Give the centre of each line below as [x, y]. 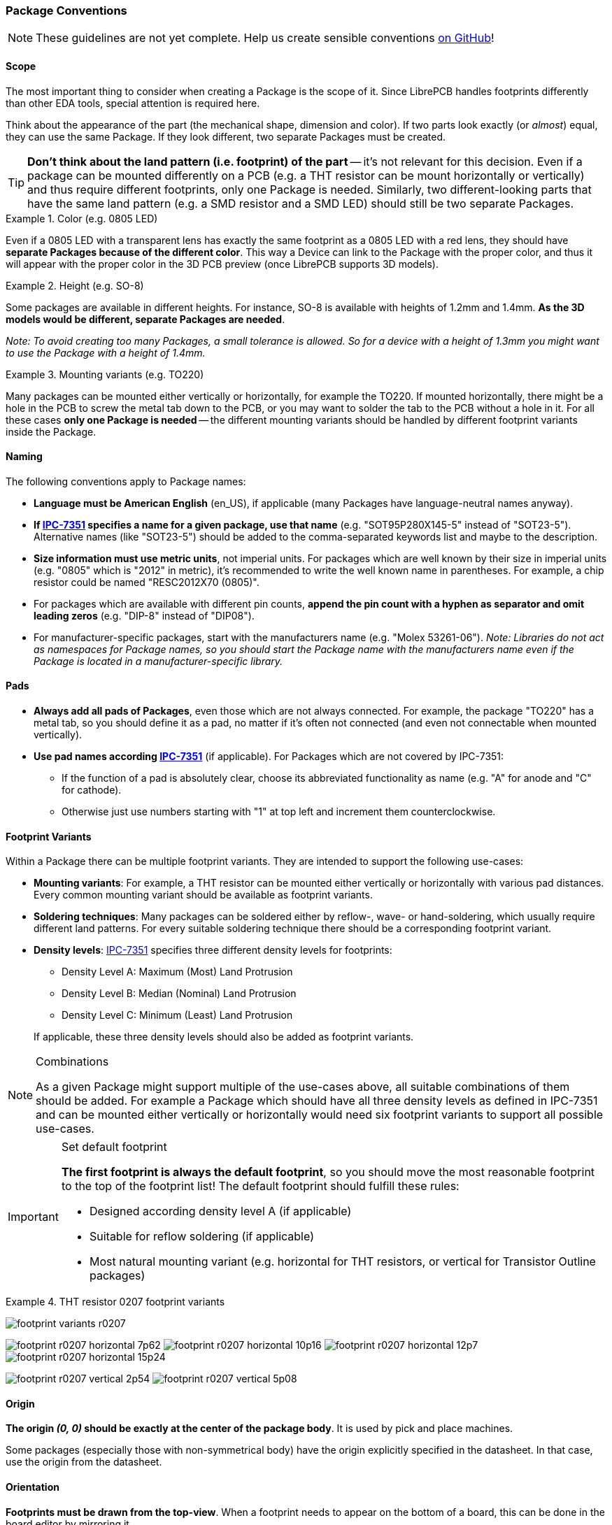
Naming [24, 457]
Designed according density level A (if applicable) [220, 1211]
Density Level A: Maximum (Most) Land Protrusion [177, 972]
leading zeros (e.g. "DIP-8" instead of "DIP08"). [144, 615]
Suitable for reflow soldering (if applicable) [201, 1237]
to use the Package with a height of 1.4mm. [106, 352]
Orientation [33, 1487]
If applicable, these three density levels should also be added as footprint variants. [224, 1037]
